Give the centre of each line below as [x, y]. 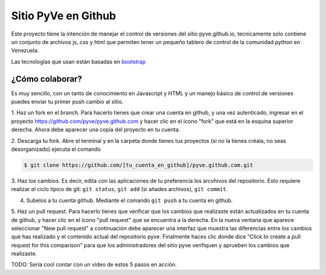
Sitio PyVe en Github [64, 16]
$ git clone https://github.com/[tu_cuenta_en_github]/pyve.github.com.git [139, 165]
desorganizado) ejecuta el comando [56, 149]
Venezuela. [25, 51]
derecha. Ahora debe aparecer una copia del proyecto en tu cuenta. [96, 130]
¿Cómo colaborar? [47, 79]
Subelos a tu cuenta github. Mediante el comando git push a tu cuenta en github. [129, 200]
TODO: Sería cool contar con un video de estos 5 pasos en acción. [94, 265]
